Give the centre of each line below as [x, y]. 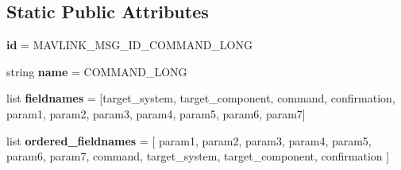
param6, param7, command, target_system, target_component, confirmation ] [198, 156]
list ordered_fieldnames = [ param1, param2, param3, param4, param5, [189, 140]
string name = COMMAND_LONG [97, 71]
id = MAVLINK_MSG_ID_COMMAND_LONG [129, 45]
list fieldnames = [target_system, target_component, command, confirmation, [201, 98]
